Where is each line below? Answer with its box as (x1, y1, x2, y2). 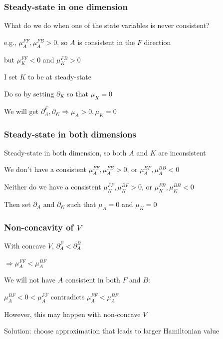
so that (67, 88, 89, 98)
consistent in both (65, 274, 120, 285)
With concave (4, 240, 46, 251)
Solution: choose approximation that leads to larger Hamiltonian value (4, 325, 220, 336)
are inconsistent (158, 147, 206, 157)
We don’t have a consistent (4, 164, 87, 174)
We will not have (4, 274, 56, 285)
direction (144, 36, 171, 47)
